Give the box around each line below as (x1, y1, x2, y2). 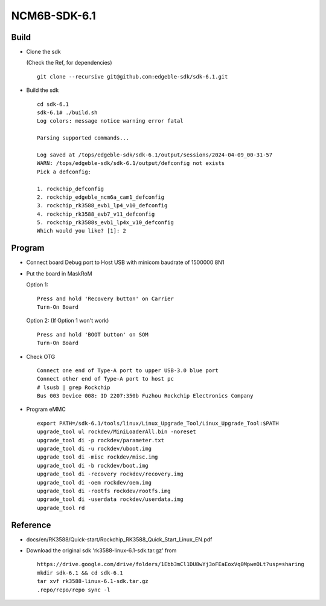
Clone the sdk (26, 48, 61, 56)
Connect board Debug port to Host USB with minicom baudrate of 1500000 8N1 (26, 259, 225, 266)
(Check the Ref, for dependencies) (26, 59, 112, 66)
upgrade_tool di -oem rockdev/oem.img (37, 479, 152, 486)
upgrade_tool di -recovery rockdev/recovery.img (37, 471, 184, 477)
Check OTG (26, 353, 56, 360)
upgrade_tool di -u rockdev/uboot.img (37, 445, 152, 453)
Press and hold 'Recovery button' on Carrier (37, 295, 174, 302)
